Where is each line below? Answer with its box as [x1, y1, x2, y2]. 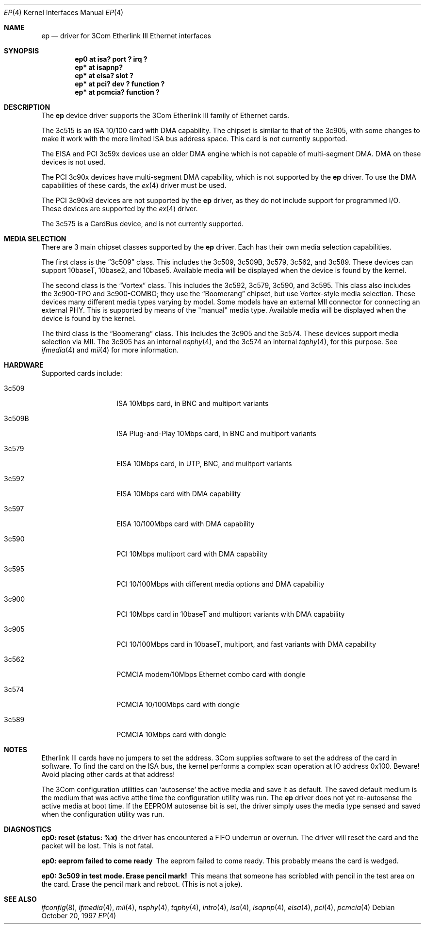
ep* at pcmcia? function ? [75, 88, 160, 96]
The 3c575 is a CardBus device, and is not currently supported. [41, 219, 244, 228]
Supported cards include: [41, 369, 122, 377]
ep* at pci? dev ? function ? [75, 80, 165, 88]
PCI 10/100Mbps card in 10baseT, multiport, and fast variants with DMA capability [116, 640, 376, 648]
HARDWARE [4, 361, 44, 369]
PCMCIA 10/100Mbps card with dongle [116, 700, 240, 709]
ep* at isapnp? [75, 63, 123, 71]
